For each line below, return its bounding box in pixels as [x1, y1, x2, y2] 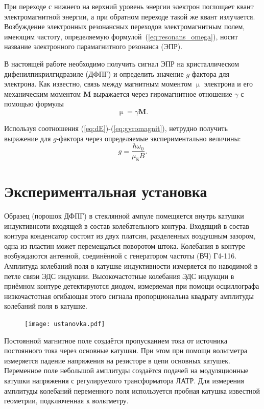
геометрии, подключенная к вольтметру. [4, 395, 129, 406]
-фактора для [189, 68, 230, 79]
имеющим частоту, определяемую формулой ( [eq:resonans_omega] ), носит [4, 31, 238, 41]
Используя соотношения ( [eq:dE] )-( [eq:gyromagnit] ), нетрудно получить [4, 122, 228, 133]
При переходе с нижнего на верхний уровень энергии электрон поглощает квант [4, 1, 254, 11]
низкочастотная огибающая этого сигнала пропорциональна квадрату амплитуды [4, 290, 254, 301]
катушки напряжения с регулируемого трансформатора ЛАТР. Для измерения [4, 375, 244, 386]
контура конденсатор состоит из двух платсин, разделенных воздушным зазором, [4, 230, 256, 241]
